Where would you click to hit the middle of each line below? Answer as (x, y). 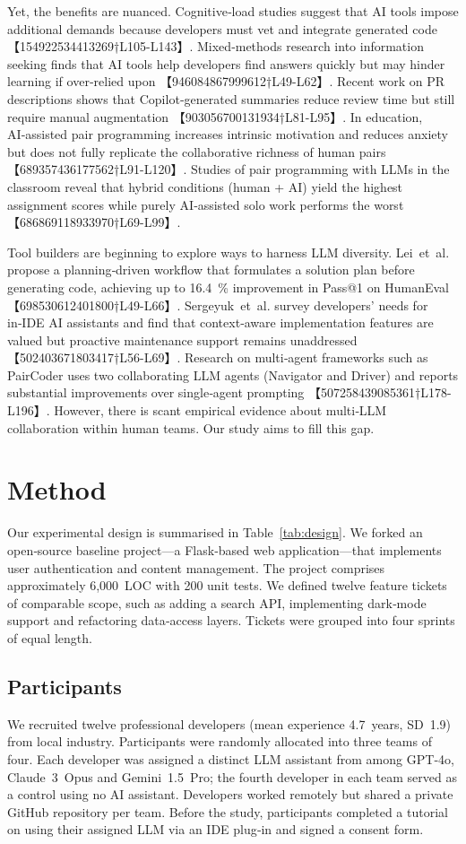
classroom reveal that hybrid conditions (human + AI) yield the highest (205, 186)
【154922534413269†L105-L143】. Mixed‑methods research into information (216, 46)
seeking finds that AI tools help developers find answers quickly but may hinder (226, 63)
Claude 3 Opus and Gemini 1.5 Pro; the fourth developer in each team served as (232, 776)
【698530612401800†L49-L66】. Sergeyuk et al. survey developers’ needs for (218, 305)
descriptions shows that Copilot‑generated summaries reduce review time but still (231, 98)
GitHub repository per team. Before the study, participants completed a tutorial (228, 811)
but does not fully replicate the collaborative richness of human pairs (197, 151)
